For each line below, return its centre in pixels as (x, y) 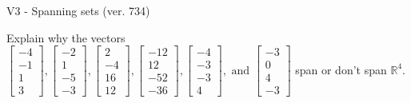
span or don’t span (341, 69)
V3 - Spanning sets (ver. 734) (78, 10)
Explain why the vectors (66, 37)
